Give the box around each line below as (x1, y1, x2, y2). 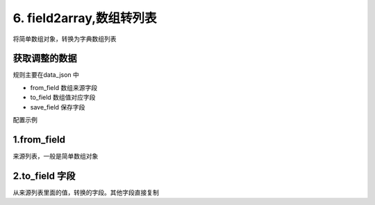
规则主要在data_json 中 (12, 71, 80, 79)
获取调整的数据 (12, 53, 77, 64)
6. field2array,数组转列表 (12, 10, 157, 26)
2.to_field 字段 (12, 170, 76, 181)
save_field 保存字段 (30, 102, 85, 111)
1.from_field (12, 134, 66, 145)
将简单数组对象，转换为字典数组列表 (12, 35, 117, 43)
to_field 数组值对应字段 (30, 93, 96, 102)
